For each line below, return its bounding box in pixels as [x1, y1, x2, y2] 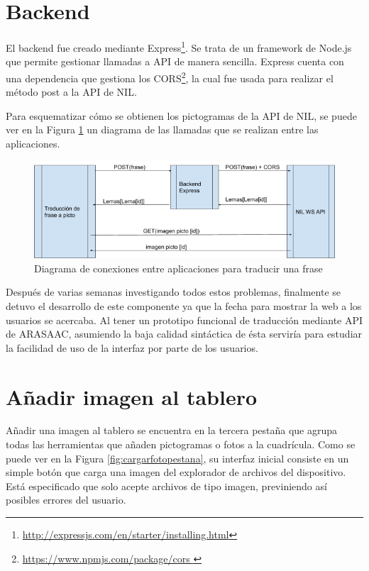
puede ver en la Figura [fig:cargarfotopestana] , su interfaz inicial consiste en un [6, 450, 349, 465]
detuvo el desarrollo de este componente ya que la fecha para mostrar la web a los [6, 298, 362, 313]
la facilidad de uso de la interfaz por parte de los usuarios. [6, 340, 258, 355]
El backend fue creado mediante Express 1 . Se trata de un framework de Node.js [6, 38, 352, 55]
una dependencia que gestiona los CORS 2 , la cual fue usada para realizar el [6, 68, 334, 85]
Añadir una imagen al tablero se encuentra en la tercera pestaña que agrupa [6, 423, 338, 438]
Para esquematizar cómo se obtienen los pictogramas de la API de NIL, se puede [6, 108, 357, 123]
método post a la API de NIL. [6, 84, 137, 99]
